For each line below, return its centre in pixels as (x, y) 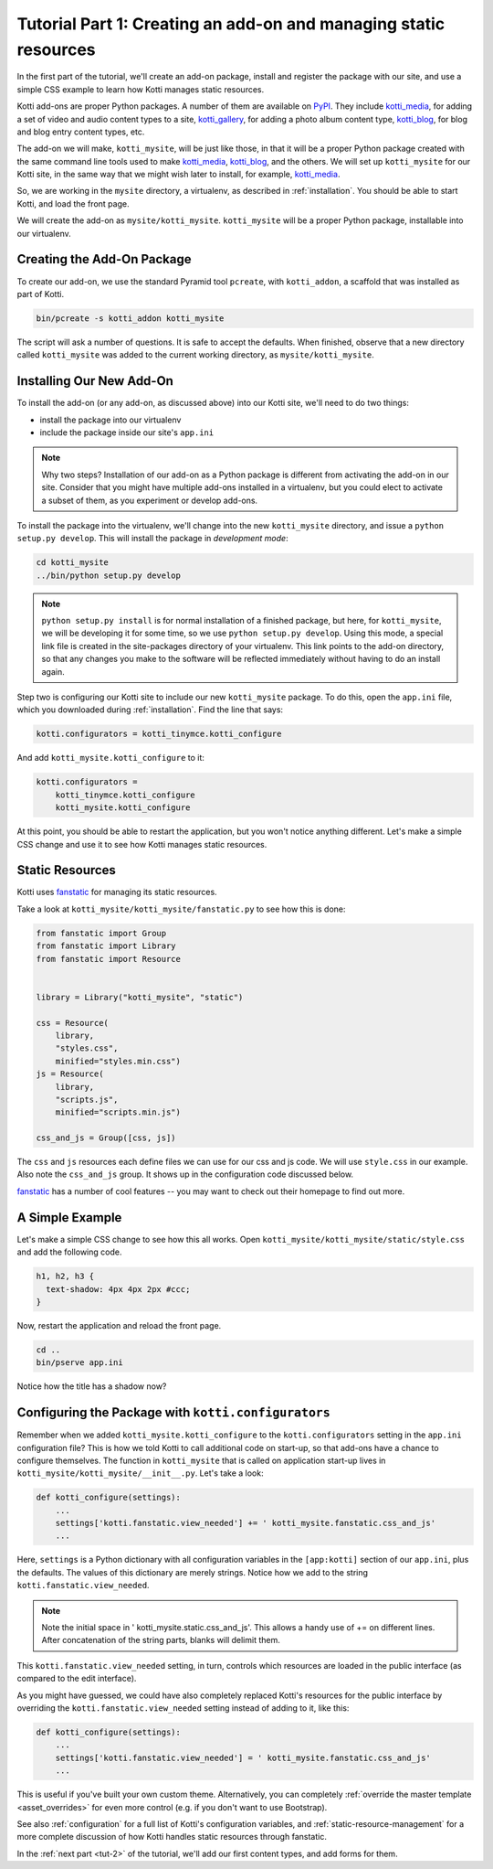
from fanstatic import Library (106, 946)
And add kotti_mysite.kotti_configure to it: (111, 758)
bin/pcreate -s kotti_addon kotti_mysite (130, 318)
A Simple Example (69, 1218)
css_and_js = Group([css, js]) (106, 1138)
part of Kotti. (40, 294)
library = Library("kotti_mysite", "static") (140, 997)
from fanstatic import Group (101, 933)
